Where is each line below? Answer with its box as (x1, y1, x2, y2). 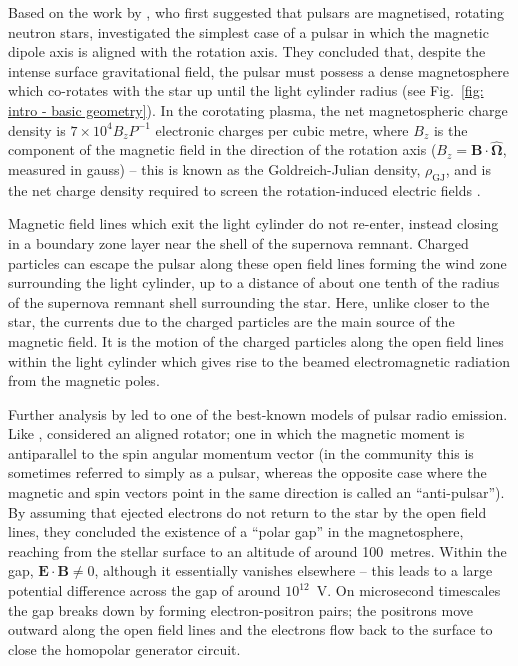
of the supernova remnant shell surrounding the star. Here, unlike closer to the (8, 291, 490, 312)
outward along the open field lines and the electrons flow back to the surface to (8, 619, 493, 640)
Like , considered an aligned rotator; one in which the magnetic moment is (8, 423, 465, 444)
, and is (445, 158, 492, 179)
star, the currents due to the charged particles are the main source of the (8, 311, 455, 332)
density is (8, 119, 66, 140)
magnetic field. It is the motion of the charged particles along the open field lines (8, 330, 504, 351)
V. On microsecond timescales (316, 580, 501, 601)
